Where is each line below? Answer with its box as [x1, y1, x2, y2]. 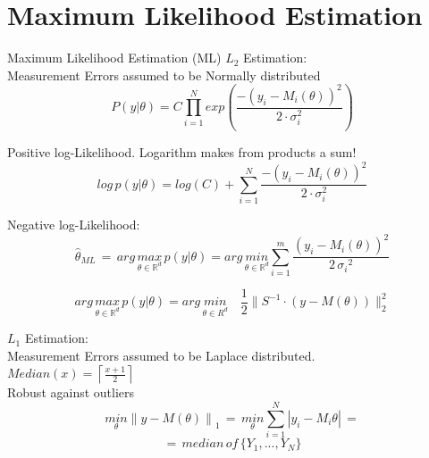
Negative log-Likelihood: [7, 215, 140, 234]
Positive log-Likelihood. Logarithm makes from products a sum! [7, 143, 357, 162]
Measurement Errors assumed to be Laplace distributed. [7, 346, 315, 364]
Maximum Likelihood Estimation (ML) [7, 48, 222, 67]
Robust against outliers [7, 383, 135, 402]
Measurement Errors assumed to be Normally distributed [7, 65, 321, 84]
